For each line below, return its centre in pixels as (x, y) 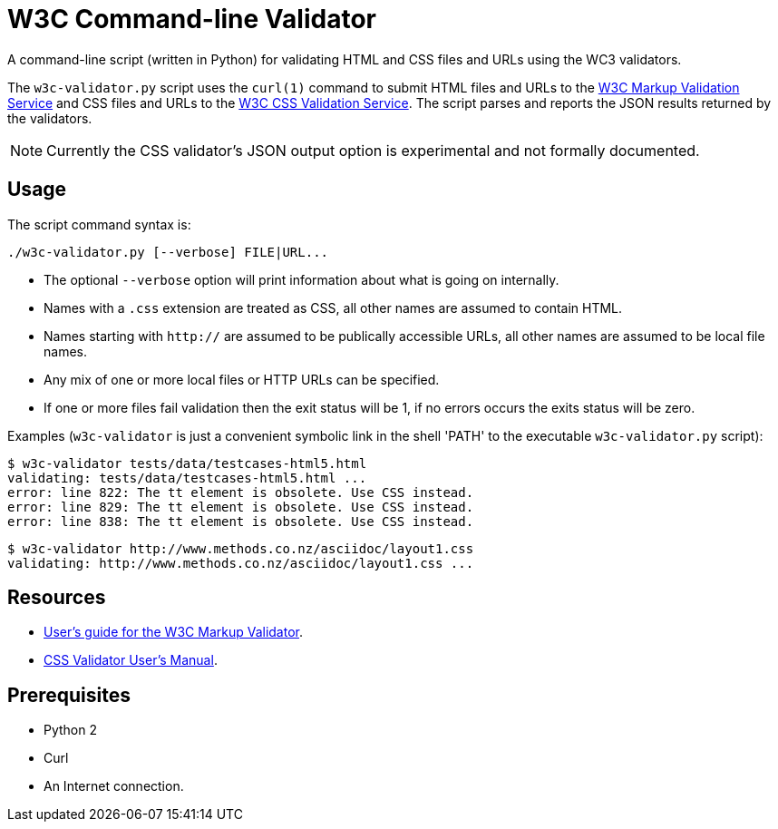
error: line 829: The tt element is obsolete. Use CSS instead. (241, 507)
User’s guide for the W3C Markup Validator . (174, 632)
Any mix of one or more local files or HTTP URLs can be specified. (242, 379)
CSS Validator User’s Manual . (131, 660)
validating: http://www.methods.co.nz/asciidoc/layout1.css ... (241, 563)
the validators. (50, 118)
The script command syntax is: (99, 224)
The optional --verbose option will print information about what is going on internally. (301, 279)
